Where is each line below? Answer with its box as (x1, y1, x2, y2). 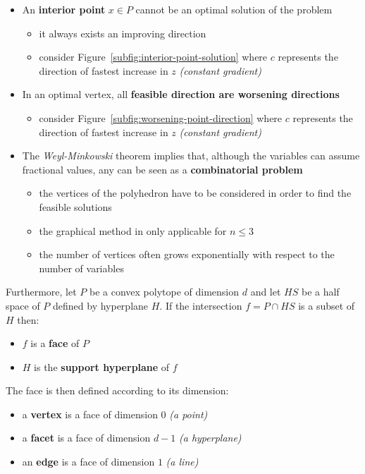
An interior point (22, 2, 106, 16)
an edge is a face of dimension (22, 454, 155, 469)
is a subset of (298, 298, 355, 312)
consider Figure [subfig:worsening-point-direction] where (39, 110, 283, 125)
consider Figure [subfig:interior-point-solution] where (39, 49, 268, 64)
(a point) (169, 406, 208, 421)
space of (6, 298, 40, 312)
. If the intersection (159, 298, 242, 312)
